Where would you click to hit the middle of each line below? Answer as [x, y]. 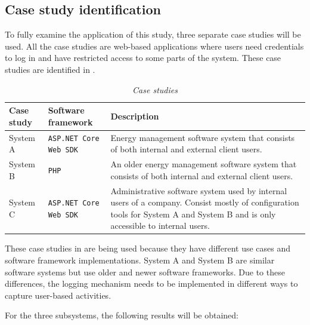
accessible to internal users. [160, 226]
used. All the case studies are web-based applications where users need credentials [154, 46]
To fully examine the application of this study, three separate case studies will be [153, 34]
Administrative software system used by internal [199, 190]
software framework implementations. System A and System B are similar [140, 260]
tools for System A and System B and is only [193, 214]
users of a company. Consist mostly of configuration [205, 202]
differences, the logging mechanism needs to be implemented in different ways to [151, 283]
